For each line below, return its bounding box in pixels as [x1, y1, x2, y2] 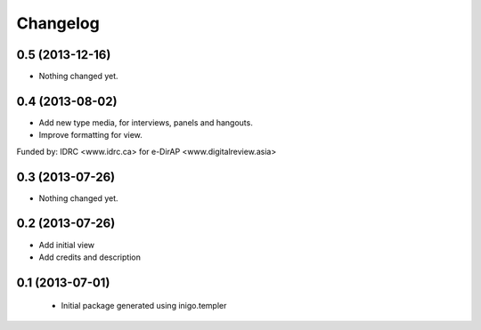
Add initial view [38, 239, 95, 250]
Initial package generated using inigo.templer [61, 301, 227, 311]
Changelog [16, 13, 100, 33]
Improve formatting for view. [38, 130, 143, 141]
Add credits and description [38, 252, 142, 262]
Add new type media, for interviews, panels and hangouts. [38, 117, 253, 128]
